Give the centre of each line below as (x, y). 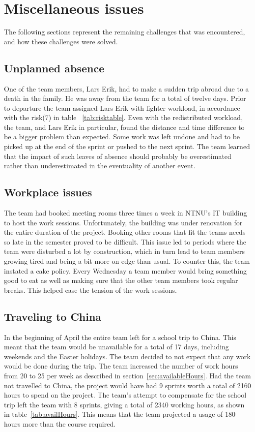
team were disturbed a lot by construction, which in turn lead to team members (125, 251)
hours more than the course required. (60, 423)
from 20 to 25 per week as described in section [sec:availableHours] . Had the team (127, 375)
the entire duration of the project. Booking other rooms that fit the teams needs (125, 232)
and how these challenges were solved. (61, 41)
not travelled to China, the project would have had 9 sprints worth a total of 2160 (127, 385)
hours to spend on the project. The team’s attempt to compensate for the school (125, 395)
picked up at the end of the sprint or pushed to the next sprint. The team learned (127, 146)
